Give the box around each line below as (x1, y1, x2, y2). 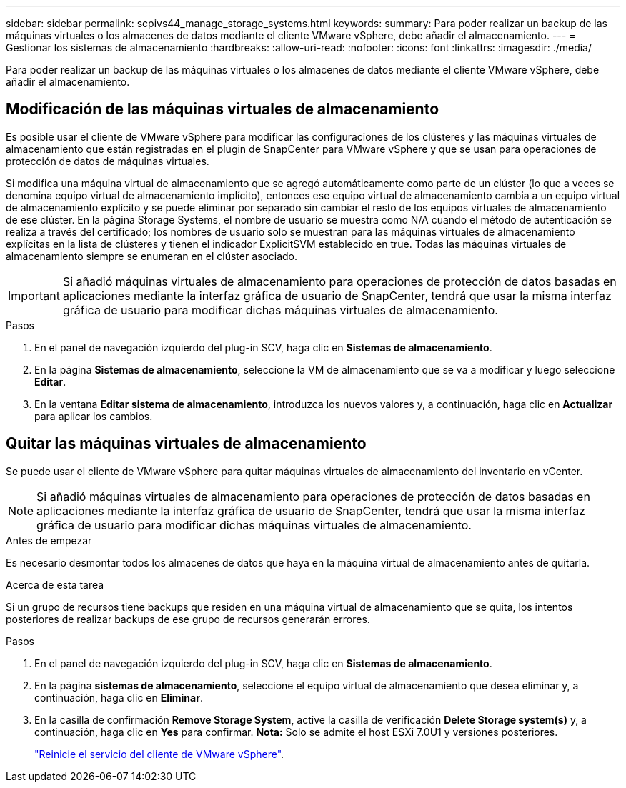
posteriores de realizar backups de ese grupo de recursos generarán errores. (6, 612, 370, 625)
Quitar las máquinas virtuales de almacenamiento (6, 434, 367, 453)
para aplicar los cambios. (34, 409, 153, 422)
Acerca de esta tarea (6, 578, 104, 591)
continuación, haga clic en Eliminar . (34, 691, 203, 704)
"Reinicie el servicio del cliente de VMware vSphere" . (34, 747, 284, 760)
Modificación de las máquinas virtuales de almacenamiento (6, 100, 439, 119)
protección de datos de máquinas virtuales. (6, 154, 209, 167)
